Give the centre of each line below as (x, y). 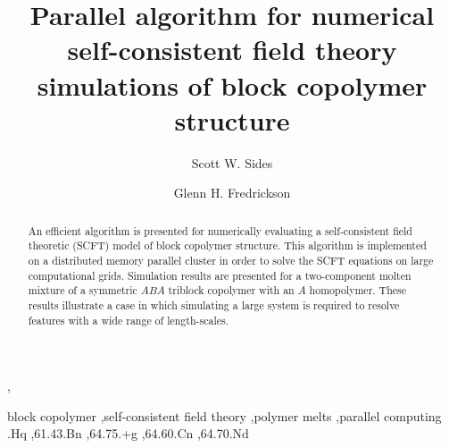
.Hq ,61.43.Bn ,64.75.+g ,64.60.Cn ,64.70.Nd (128, 433)
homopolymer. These (358, 290)
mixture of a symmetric (83, 290)
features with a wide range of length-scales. (128, 320)
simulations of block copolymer (232, 85)
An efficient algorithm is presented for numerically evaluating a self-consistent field (220, 230)
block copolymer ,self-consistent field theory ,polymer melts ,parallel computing (224, 415)
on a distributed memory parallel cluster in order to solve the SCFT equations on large (231, 260)
